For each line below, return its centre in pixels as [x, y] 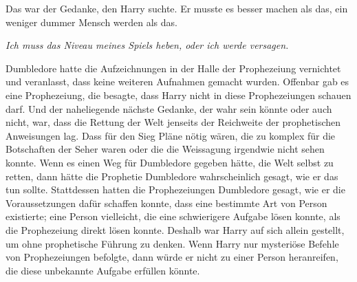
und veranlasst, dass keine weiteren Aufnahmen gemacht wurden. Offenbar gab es [177, 82]
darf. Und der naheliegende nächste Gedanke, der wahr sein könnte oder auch [169, 108]
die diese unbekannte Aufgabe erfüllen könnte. [103, 270]
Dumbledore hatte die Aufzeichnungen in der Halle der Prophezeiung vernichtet [173, 68]
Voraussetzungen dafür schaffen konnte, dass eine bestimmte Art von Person [166, 203]
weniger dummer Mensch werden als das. [91, 22]
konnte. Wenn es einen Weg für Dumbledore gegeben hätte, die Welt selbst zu [170, 162]
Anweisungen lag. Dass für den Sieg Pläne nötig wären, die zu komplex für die [171, 135]
